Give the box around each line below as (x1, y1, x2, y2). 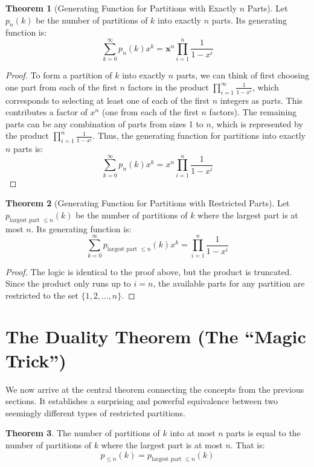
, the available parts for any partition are (153, 277, 305, 290)
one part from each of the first (5, 80, 117, 93)
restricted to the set (5, 288, 78, 301)
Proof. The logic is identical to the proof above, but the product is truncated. (5, 265, 292, 278)
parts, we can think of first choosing (176, 69, 309, 81)
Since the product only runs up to (5, 277, 131, 290)
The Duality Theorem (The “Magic (5, 324, 306, 349)
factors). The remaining (209, 106, 297, 118)
